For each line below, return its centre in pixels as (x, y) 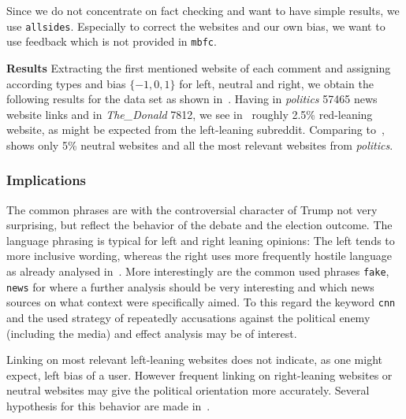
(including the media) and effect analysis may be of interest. (152, 333)
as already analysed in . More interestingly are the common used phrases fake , (198, 271)
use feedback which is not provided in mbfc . (112, 41)
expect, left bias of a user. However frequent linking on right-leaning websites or (199, 375)
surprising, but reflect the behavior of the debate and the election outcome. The (199, 225)
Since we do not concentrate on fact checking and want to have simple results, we (203, 10)
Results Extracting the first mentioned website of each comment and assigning (199, 67)
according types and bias (66, 83)
